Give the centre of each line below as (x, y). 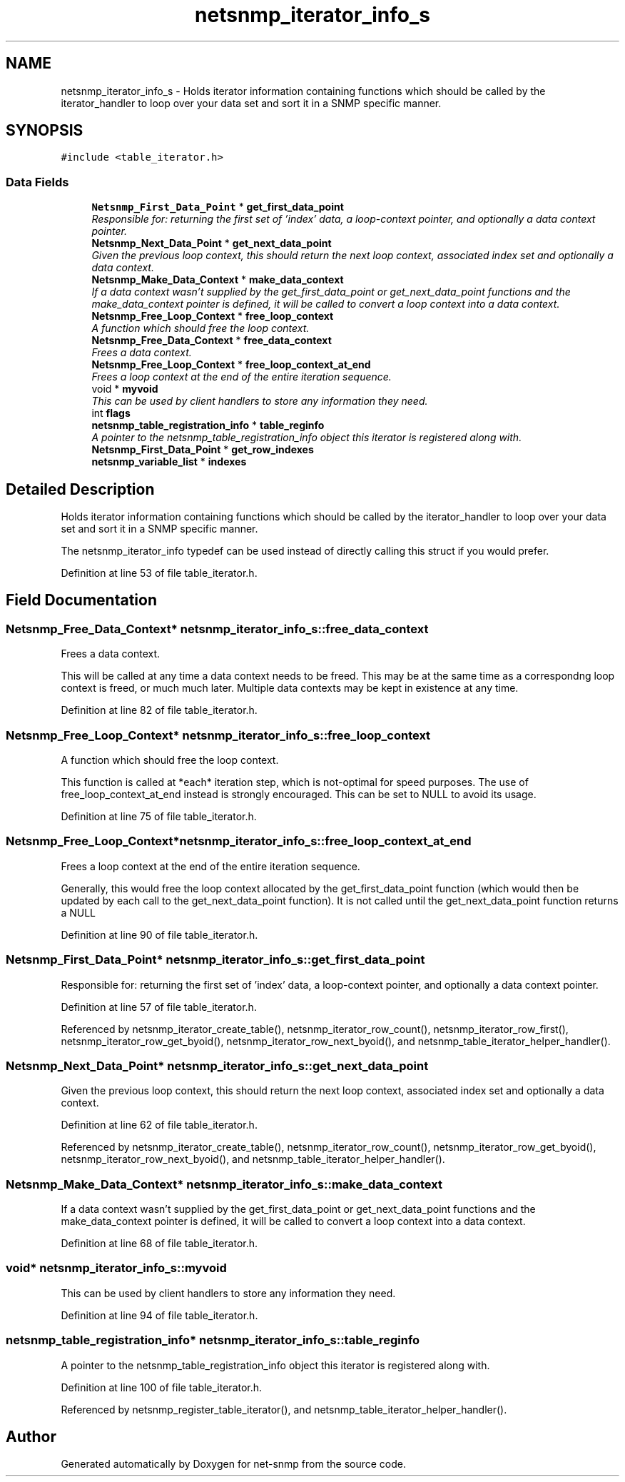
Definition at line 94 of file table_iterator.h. (159, 1315)
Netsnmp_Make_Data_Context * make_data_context (218, 280)
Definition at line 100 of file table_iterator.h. (162, 1387)
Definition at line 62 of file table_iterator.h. (159, 1125)
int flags (111, 413)
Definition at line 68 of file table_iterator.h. (159, 1243)
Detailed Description (80, 489)
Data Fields (37, 182)
